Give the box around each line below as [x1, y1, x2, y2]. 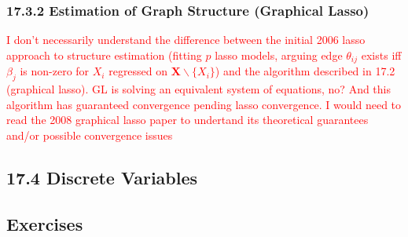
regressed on [108, 63, 168, 79]
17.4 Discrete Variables [6, 165, 198, 189]
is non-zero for [20, 63, 90, 79]
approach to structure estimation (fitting [6, 46, 202, 63]
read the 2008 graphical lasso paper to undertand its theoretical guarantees [6, 111, 369, 128]
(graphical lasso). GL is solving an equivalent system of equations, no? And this [6, 81, 391, 97]
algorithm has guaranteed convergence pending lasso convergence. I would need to [6, 96, 402, 112]
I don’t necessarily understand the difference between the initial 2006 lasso [6, 31, 366, 48]
